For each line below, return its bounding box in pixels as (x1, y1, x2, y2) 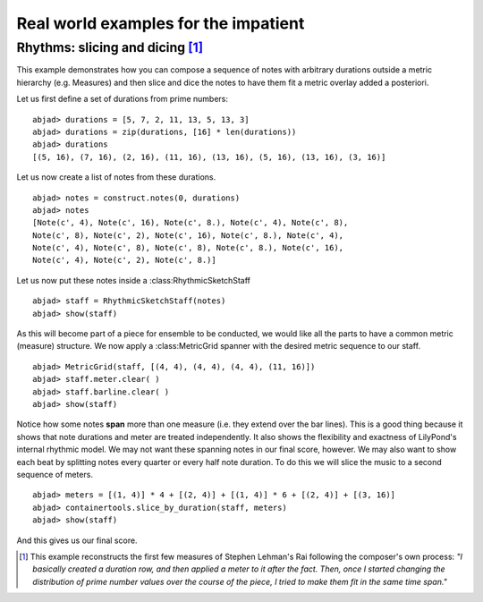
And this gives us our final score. (16, 535, 138, 546)
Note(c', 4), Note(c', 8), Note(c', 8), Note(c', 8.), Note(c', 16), (32, 242, 344, 253)
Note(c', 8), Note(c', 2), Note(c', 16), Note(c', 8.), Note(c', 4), (32, 230, 344, 241)
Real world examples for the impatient (16, 13, 305, 33)
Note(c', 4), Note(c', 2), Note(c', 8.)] (32, 255, 216, 266)
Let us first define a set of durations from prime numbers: (16, 94, 228, 105)
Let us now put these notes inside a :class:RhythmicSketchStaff (16, 275, 250, 285)
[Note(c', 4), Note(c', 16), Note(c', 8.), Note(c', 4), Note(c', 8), (32, 217, 349, 228)
